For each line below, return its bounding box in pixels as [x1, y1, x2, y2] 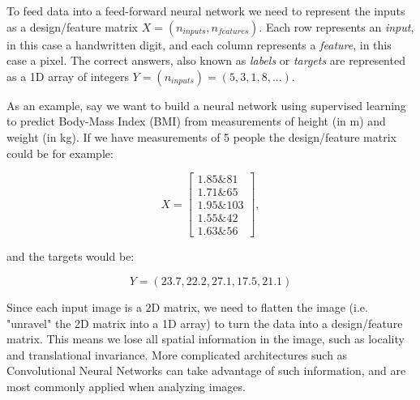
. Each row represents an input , [259, 18, 414, 35]
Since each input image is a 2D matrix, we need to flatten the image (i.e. [6, 298, 368, 315]
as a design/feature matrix [6, 18, 139, 35]
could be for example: [6, 144, 114, 161]
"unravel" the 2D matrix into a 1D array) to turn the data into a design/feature [6, 314, 403, 331]
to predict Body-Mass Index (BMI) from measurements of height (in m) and [6, 113, 386, 130]
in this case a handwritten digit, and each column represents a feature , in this [6, 36, 392, 53]
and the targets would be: [6, 248, 135, 265]
